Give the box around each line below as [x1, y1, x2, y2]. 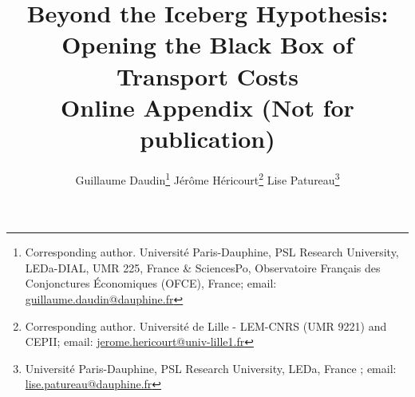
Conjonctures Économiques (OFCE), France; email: [25, 275, 277, 292]
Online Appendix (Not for [61, 90, 354, 123]
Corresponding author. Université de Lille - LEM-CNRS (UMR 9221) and [25, 317, 387, 334]
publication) [140, 121, 275, 154]
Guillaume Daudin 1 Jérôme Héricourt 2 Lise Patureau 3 [75, 169, 340, 188]
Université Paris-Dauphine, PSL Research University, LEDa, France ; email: [25, 359, 397, 376]
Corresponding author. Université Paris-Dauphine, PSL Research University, [25, 244, 399, 260]
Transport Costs [117, 59, 298, 92]
